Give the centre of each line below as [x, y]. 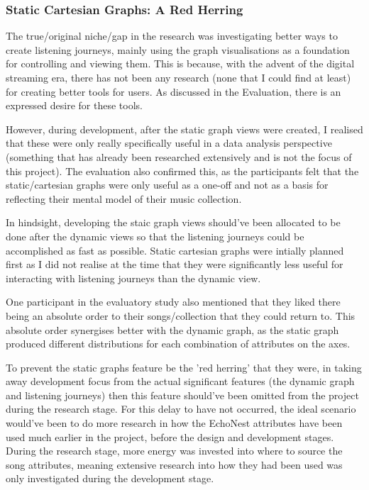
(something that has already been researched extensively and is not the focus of [179, 156]
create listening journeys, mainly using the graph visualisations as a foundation [178, 49]
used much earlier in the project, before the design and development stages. [170, 436]
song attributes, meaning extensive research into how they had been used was [174, 464]
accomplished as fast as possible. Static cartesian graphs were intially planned [175, 250]
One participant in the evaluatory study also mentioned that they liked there [173, 302]
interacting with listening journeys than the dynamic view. [133, 278]
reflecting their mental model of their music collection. [124, 198]
